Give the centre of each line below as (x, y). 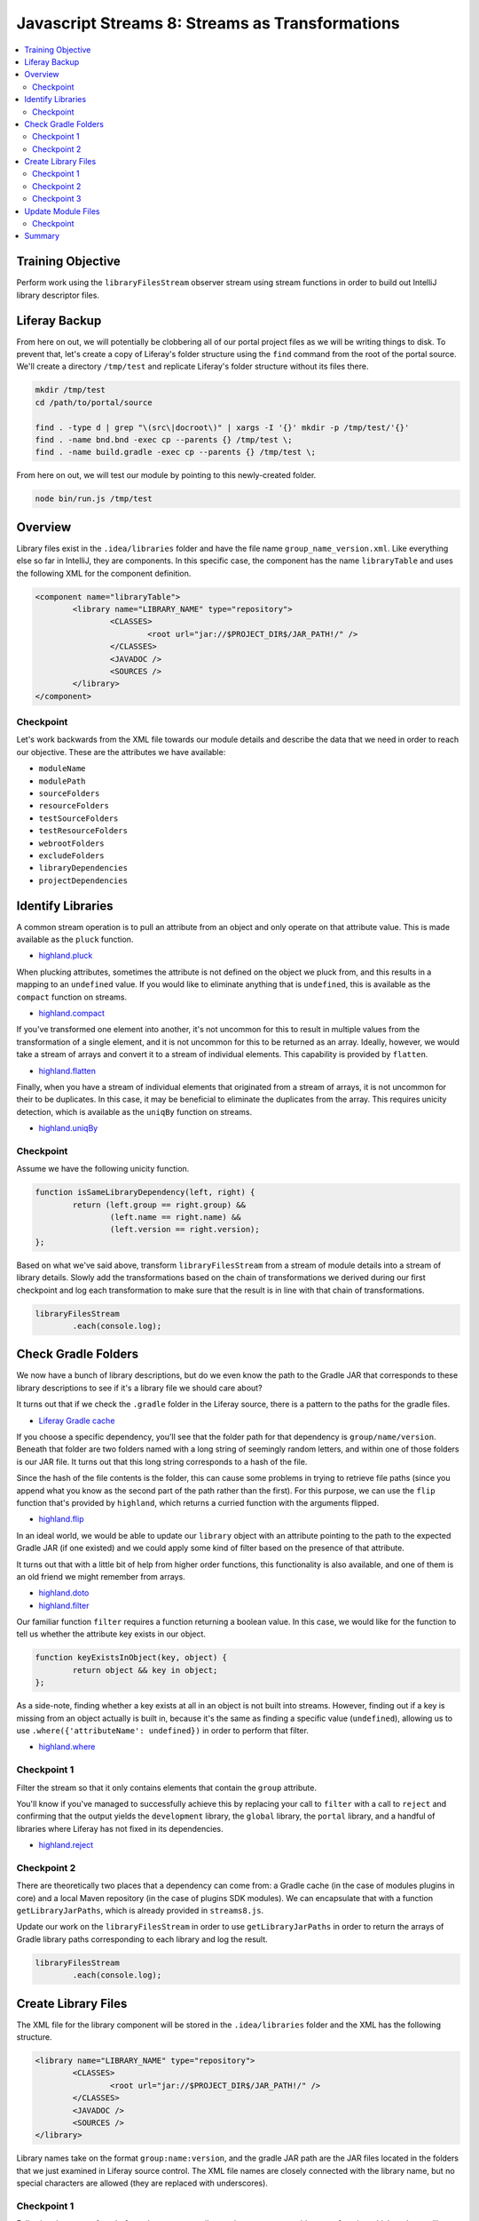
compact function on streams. (72, 997)
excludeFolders (72, 856)
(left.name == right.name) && (175, 1217)
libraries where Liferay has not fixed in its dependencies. (120, 1828)
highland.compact (72, 1013)
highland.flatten (67, 1071)
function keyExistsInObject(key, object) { (131, 1658)
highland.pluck (66, 956)
